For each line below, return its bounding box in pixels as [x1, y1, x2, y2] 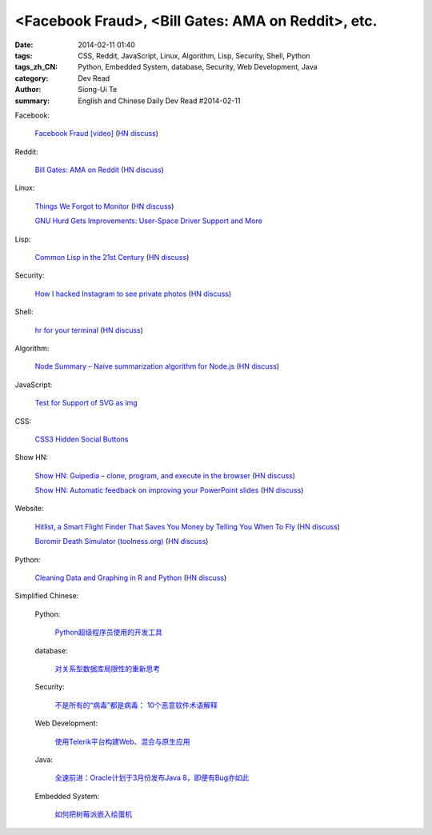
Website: [14, 504, 44, 513]
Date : [14, 40, 34, 50]
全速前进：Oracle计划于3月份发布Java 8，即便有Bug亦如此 [54, 773, 250, 783]
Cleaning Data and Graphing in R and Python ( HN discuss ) [34, 573, 227, 583]
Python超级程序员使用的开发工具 [54, 628, 163, 637]
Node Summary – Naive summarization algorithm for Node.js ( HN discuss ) [34, 362, 280, 371]
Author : [14, 85, 42, 94]
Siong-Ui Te [78, 85, 118, 94]
